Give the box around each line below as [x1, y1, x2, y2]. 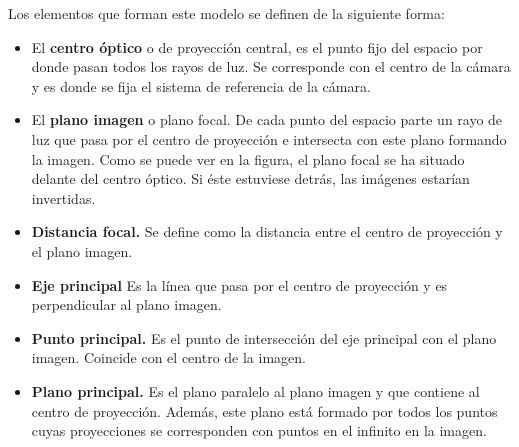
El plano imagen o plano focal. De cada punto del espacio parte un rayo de [31, 109, 503, 130]
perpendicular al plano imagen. [31, 294, 222, 315]
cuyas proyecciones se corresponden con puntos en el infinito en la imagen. [31, 420, 487, 441]
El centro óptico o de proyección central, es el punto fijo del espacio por [31, 36, 483, 57]
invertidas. [31, 187, 96, 208]
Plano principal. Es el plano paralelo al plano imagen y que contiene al [31, 380, 480, 401]
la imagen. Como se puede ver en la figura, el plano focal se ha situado [31, 148, 465, 169]
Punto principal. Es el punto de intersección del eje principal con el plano [31, 327, 497, 348]
